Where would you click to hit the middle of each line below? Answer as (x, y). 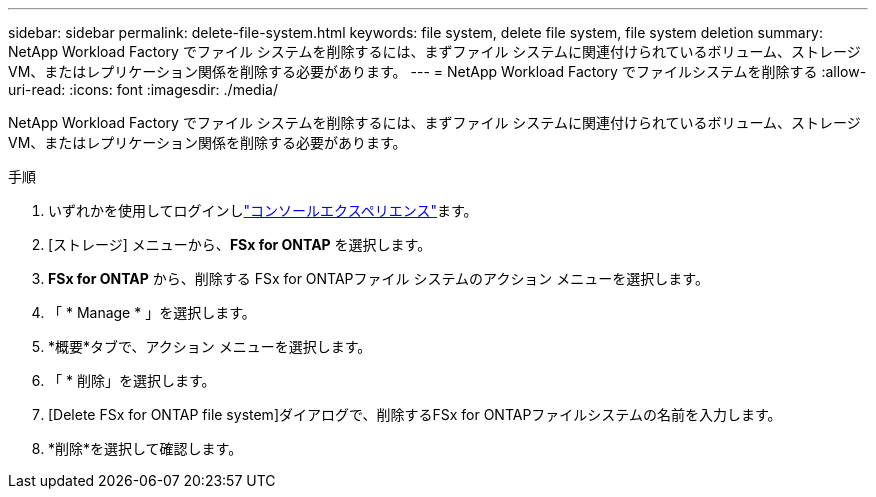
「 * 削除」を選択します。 (132, 380)
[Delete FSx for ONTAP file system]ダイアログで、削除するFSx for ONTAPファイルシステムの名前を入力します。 (415, 414)
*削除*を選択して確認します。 (145, 448)
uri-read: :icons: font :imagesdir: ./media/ (143, 89)
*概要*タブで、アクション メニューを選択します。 (210, 346)
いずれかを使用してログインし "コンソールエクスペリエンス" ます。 (263, 210)
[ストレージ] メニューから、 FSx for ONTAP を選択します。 (240, 244)
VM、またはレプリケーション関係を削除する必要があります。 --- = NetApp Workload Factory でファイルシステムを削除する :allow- (437, 71)
